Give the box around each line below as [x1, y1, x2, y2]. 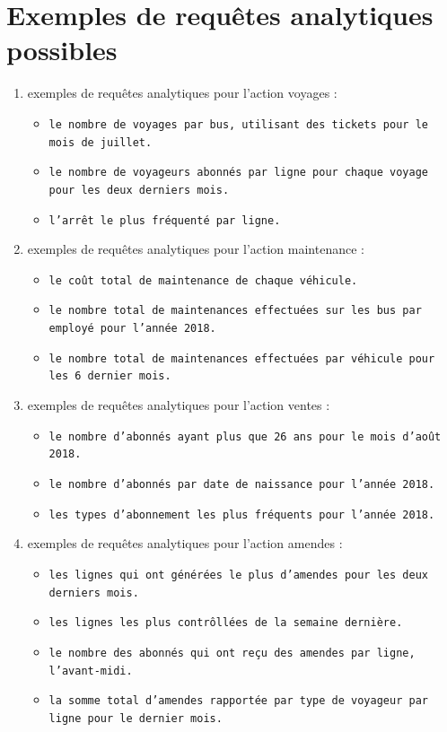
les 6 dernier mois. [48, 370, 171, 383]
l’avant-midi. [48, 664, 133, 677]
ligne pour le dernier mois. [48, 711, 223, 725]
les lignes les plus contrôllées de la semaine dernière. [48, 616, 403, 630]
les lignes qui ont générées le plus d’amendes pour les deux [48, 568, 428, 581]
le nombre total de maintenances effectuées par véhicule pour [48, 352, 435, 365]
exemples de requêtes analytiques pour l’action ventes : [27, 396, 330, 414]
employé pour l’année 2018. [48, 322, 216, 335]
